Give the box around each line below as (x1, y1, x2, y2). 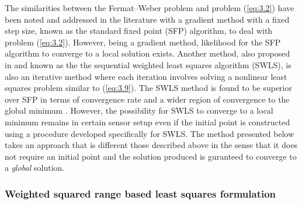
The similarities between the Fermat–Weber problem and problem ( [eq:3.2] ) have (5, 2, 294, 13)
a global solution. (5, 161, 65, 174)
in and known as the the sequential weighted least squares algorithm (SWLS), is (5, 58, 291, 71)
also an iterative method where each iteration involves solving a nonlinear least (5, 70, 287, 82)
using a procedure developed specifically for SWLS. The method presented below (5, 127, 294, 139)
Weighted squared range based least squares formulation (5, 186, 276, 201)
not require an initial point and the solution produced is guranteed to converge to (5, 150, 297, 162)
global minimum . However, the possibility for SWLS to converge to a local (5, 104, 273, 117)
